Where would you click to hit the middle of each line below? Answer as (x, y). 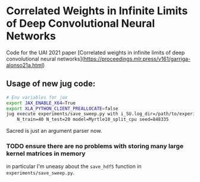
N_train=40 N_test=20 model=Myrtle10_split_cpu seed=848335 (93, 120)
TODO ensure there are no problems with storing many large (95, 146)
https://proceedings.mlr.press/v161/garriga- (137, 59)
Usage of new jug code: (51, 84)
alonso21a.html (25, 65)
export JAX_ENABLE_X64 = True (41, 103)
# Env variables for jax (37, 97)
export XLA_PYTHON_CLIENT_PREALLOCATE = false (62, 108)
